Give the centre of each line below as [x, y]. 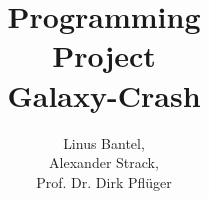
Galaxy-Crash [104, 94]
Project [104, 55]
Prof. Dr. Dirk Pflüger [104, 181]
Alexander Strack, [104, 162]
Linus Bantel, [104, 142]
